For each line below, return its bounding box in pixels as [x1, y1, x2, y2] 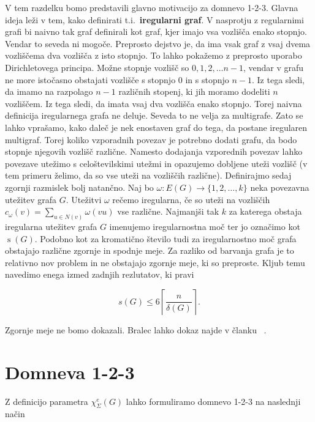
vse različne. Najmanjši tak [117, 205, 219, 218]
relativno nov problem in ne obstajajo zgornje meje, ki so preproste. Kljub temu [5, 256, 305, 268]
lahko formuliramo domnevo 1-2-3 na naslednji [126, 394, 301, 407]
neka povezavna [250, 180, 309, 193]
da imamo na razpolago [5, 85, 93, 98]
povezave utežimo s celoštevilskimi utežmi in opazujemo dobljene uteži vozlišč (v [5, 157, 308, 169]
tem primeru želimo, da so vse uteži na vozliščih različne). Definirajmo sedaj [5, 169, 292, 182]
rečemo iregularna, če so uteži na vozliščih [112, 193, 270, 205]
